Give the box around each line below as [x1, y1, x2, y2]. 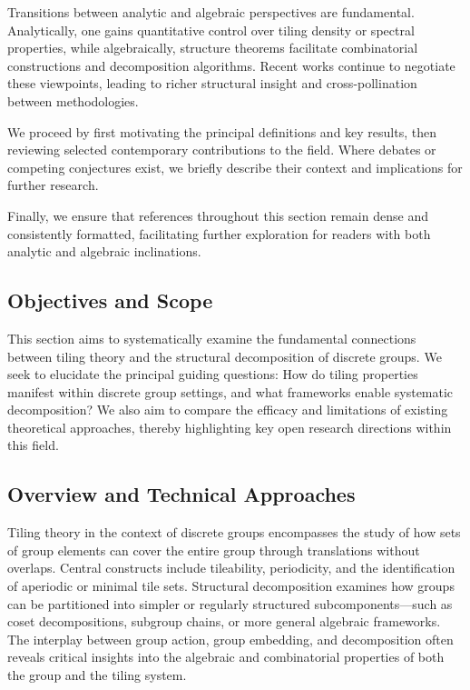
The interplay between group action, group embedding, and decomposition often [7, 629, 454, 648]
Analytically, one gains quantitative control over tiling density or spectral [7, 20, 415, 39]
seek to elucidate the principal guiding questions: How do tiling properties [7, 365, 418, 384]
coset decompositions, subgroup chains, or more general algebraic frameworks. [7, 612, 441, 631]
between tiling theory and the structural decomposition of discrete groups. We [7, 346, 442, 365]
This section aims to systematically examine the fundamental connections [7, 328, 416, 347]
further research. [7, 175, 99, 195]
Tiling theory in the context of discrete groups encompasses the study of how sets [7, 523, 461, 542]
